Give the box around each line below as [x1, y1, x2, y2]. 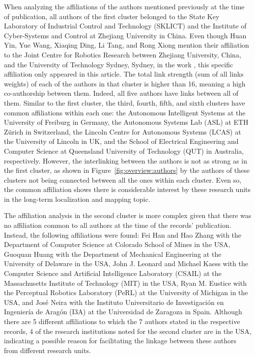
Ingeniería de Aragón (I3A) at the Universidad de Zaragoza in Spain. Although [4, 306, 242, 317]
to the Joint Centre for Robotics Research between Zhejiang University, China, [4, 49, 241, 59]
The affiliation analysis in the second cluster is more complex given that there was [4, 210, 252, 220]
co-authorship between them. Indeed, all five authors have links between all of [4, 88, 239, 98]
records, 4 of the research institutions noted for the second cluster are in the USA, [4, 326, 252, 336]
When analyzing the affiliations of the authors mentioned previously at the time [4, 1, 245, 11]
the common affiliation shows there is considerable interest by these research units [4, 184, 251, 194]
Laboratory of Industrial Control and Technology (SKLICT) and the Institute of [4, 21, 247, 31]
